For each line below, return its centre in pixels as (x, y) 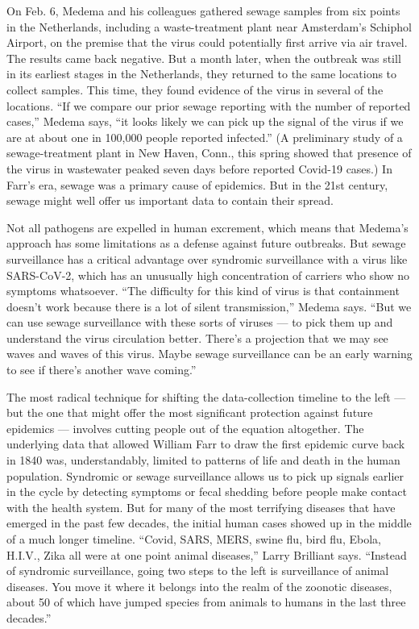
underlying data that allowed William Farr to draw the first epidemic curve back (206, 444)
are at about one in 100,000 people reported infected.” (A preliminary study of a (205, 137)
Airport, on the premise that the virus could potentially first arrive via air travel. (207, 42)
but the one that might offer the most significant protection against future (190, 412)
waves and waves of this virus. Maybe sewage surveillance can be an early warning (209, 354)
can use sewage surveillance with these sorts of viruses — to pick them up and (200, 322)
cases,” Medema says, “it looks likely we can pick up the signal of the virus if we (205, 121)
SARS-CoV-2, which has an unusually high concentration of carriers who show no (208, 275)
